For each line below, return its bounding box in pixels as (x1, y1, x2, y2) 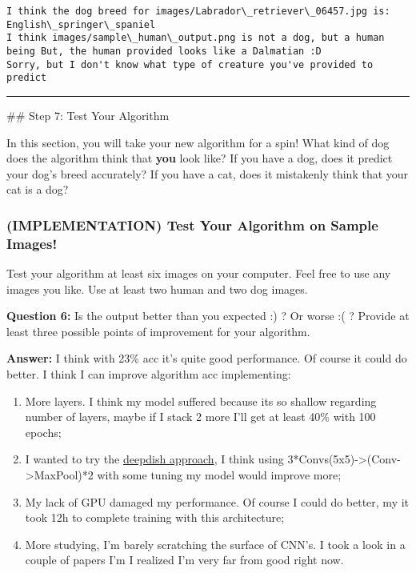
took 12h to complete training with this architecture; (25, 509, 285, 526)
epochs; (25, 423, 62, 440)
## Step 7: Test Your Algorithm (6, 106, 170, 123)
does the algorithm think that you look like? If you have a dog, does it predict (6, 150, 393, 166)
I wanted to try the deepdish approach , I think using (25, 451, 284, 467)
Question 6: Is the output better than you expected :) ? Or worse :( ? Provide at (6, 307, 410, 324)
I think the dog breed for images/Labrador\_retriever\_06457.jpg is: (6, 6, 390, 17)
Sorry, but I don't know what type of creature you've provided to (6, 58, 374, 70)
